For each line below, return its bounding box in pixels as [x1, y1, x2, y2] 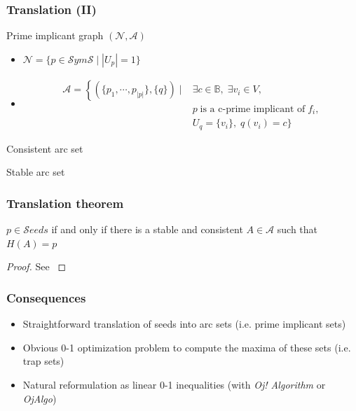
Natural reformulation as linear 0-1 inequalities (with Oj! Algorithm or [22, 377, 326, 391]
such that [277, 222, 318, 237]
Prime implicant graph [6, 28, 104, 43]
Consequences [6, 288, 86, 306]
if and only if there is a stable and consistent [51, 222, 243, 237]
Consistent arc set [6, 141, 83, 155]
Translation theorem [6, 194, 124, 211]
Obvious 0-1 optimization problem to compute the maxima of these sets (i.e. [22, 340, 351, 354]
